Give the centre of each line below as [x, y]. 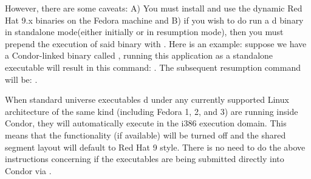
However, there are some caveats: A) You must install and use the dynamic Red [154, 8]
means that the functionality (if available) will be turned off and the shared [145, 135]
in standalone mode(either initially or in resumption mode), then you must [144, 32]
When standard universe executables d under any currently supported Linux [147, 99]
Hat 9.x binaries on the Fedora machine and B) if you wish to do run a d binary [154, 20]
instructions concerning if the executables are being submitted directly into [145, 159]
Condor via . [28, 170]
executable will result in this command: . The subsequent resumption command [153, 67]
